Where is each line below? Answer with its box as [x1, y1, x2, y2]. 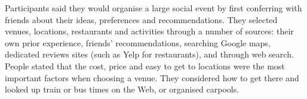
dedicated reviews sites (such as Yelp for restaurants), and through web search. [5, 48, 294, 60]
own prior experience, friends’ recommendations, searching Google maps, [5, 36, 271, 49]
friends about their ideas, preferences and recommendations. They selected [5, 13, 278, 25]
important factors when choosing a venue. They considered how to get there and [5, 71, 299, 84]
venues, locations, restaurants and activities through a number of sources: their [5, 25, 294, 37]
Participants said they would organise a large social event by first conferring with [5, 2, 302, 14]
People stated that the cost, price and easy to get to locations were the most [5, 59, 285, 72]
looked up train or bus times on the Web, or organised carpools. [5, 83, 240, 95]
